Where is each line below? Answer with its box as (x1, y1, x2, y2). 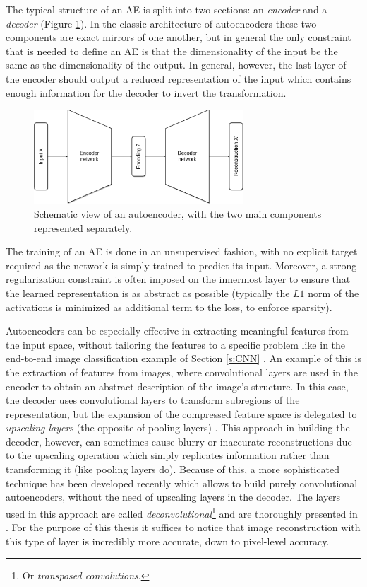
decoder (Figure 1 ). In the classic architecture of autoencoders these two (6, 16, 317, 30)
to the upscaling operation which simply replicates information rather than (6, 448, 330, 463)
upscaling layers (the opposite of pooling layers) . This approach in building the (6, 420, 350, 435)
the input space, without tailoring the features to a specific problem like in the (6, 337, 346, 351)
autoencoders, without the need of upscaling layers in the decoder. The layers (6, 489, 341, 504)
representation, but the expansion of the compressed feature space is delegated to (6, 406, 357, 421)
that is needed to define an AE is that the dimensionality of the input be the (6, 43, 338, 58)
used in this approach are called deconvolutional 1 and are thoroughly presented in (6, 504, 358, 521)
